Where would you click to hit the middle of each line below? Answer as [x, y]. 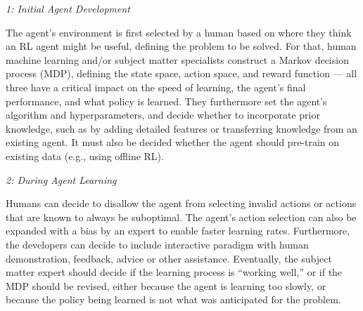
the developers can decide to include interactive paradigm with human [157, 244]
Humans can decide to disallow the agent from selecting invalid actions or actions [181, 203]
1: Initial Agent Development [68, 8]
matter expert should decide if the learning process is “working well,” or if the [174, 272]
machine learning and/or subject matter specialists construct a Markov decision [177, 59]
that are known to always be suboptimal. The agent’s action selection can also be [181, 217]
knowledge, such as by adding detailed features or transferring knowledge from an [181, 128]
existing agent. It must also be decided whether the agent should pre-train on [173, 142]
